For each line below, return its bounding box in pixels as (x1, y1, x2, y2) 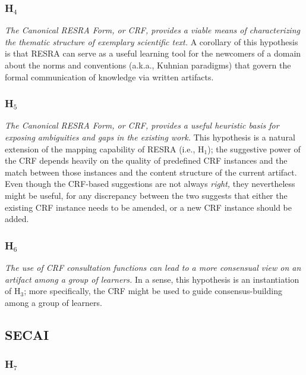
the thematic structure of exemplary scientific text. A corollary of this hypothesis (5, 35, 298, 48)
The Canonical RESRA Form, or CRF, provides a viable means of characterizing (5, 24, 300, 36)
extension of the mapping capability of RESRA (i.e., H (5, 142, 204, 155)
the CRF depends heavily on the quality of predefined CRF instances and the (5, 154, 288, 167)
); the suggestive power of (207, 142, 301, 155)
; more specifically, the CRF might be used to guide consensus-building (24, 285, 282, 297)
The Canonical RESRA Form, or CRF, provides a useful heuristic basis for (5, 119, 279, 132)
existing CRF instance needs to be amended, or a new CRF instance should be (5, 201, 292, 213)
